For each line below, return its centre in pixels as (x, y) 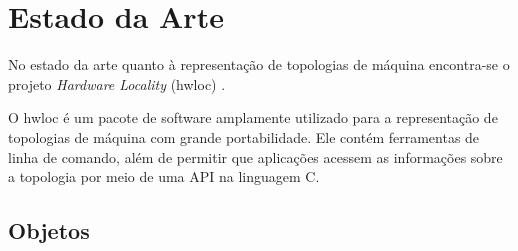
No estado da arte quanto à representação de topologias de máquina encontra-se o (259, 64)
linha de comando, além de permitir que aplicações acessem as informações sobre (255, 156)
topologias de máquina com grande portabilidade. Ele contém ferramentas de (244, 136)
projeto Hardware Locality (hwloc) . (117, 83)
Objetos (49, 230)
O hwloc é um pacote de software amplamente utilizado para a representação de (253, 117)
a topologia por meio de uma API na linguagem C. (164, 176)
